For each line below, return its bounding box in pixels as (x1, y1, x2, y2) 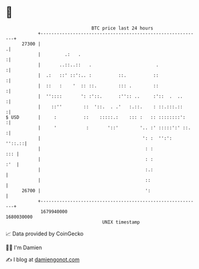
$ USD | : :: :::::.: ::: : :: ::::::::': (5, 114, 186, 120)
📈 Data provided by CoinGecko (5, 230, 84, 237)
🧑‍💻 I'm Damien (5, 244, 43, 251)
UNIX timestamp (102, 219, 140, 225)
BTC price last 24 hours (91, 25, 153, 31)
